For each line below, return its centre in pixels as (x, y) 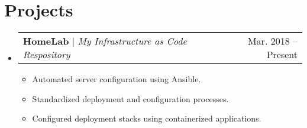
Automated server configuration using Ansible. (117, 79)
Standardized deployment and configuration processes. (130, 98)
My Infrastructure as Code (132, 41)
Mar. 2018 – (272, 41)
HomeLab (46, 41)
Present (282, 55)
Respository (46, 55)
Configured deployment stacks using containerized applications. (147, 118)
